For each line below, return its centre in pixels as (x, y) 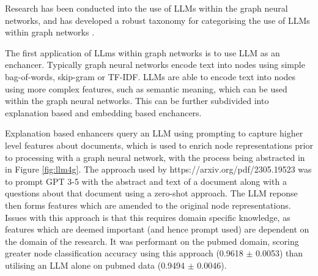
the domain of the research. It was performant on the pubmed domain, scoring (152, 241)
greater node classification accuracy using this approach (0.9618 (124, 253)
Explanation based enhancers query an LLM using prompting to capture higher (154, 133)
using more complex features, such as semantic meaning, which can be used (146, 88)
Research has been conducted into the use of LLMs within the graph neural (146, 8)
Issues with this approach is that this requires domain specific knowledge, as (148, 217)
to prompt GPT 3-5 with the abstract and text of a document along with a (146, 181)
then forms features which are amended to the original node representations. (148, 205)
